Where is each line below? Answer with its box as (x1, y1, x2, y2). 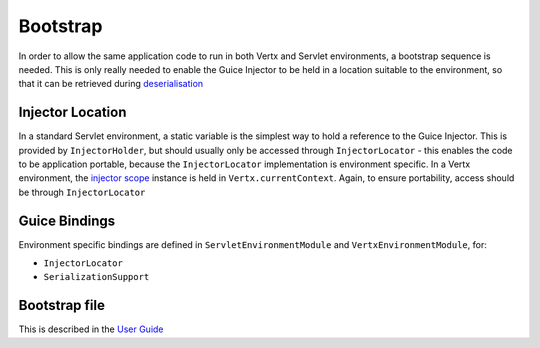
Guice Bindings (18, 212, 116, 229)
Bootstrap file (18, 297, 105, 314)
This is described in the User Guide (18, 323, 164, 335)
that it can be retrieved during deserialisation (18, 78, 204, 90)
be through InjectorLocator (18, 186, 146, 198)
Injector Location (18, 104, 127, 121)
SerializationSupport (43, 271, 150, 283)
